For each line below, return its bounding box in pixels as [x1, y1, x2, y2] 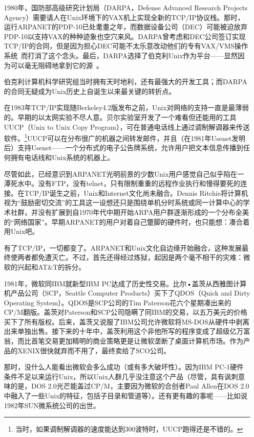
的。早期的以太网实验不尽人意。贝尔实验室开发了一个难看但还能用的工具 [4, 112, 236, 122]
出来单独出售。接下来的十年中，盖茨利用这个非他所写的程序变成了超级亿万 [4, 326, 243, 336]
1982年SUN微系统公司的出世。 [4, 400, 100, 410]
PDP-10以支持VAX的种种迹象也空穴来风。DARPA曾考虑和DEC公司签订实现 [4, 31, 246, 41]
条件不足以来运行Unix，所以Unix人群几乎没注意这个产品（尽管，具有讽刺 [4, 371, 238, 381]
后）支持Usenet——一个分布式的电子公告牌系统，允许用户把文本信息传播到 [4, 142, 243, 153]
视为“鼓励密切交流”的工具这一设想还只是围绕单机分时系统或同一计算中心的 [4, 197, 243, 207]
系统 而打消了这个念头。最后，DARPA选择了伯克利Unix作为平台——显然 [4, 50, 238, 60]
